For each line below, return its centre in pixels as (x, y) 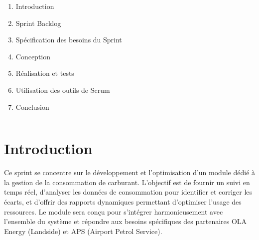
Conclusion (32, 107)
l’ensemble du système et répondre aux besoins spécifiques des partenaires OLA (126, 221)
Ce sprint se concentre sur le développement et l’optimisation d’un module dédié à (130, 172)
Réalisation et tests (45, 73)
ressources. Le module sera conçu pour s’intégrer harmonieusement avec (114, 211)
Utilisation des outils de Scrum (63, 90)
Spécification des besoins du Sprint (69, 40)
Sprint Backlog (38, 23)
